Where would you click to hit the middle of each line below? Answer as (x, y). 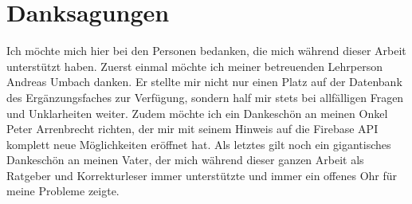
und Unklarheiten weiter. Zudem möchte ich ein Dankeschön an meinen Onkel (197, 113)
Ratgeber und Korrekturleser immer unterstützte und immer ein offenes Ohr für (202, 175)
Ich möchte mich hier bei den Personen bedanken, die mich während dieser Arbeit (206, 51)
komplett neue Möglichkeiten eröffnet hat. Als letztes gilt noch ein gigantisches (199, 144)
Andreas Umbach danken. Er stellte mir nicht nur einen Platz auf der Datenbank (204, 82)
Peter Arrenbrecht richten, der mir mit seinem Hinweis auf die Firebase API (192, 129)
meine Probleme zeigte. (63, 191)
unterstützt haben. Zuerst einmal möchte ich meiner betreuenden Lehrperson (194, 66)
